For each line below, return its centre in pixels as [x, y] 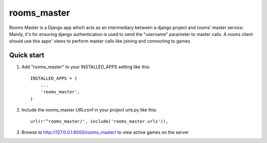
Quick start [27, 55]
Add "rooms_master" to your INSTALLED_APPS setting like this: [86, 67]
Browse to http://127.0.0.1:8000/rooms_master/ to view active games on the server [105, 132]
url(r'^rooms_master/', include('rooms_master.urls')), [99, 121]
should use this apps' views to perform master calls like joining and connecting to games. [100, 41]
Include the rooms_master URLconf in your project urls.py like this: [89, 110]
